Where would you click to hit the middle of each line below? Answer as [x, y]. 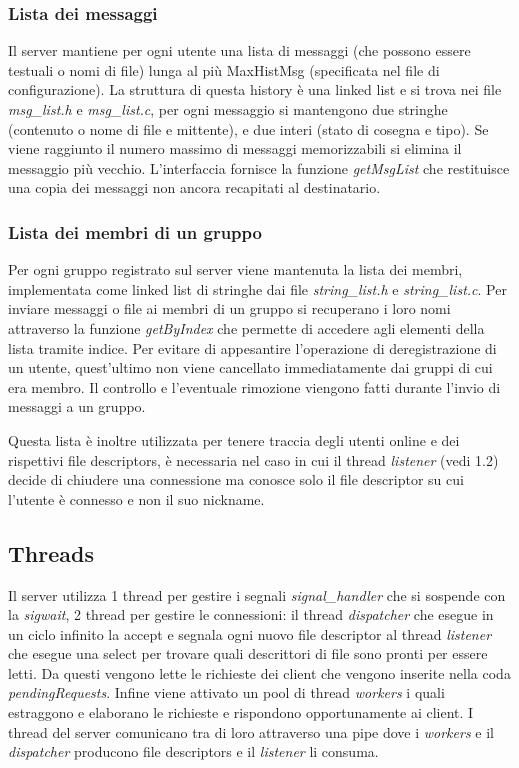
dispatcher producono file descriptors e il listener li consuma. [193, 751]
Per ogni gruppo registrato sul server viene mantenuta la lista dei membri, [235, 269]
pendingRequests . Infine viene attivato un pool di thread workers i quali [226, 692]
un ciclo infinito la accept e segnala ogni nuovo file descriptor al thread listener [250, 633]
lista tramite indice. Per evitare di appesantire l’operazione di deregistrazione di [252, 347]
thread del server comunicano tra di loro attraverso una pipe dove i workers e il [251, 731]
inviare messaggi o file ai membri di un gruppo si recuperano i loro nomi [229, 308]
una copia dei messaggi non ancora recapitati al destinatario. [194, 187]
